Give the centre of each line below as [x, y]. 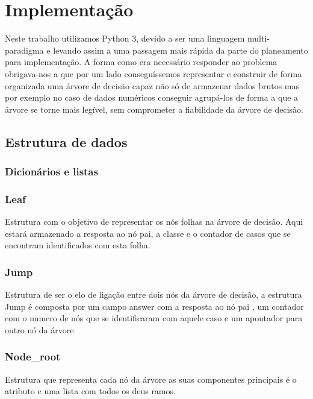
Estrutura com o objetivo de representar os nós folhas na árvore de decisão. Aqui [154, 221]
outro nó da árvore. [41, 329]
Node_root [33, 357]
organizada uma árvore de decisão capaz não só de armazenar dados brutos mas [152, 85]
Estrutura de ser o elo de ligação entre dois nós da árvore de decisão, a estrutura [153, 294]
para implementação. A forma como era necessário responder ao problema [141, 62]
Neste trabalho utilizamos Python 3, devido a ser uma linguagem [125, 38]
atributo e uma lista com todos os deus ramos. [90, 391]
